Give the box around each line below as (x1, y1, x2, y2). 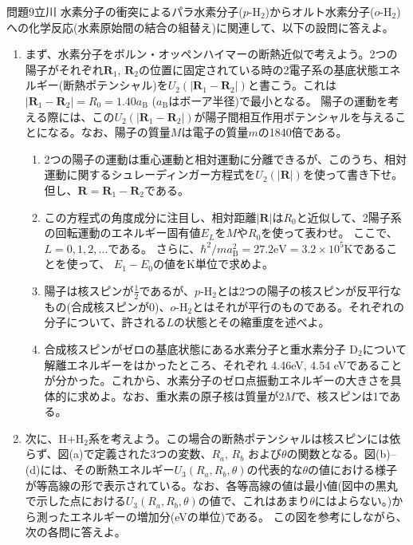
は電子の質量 (181, 124, 249, 140)
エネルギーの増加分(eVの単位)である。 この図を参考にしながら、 (69, 507, 407, 524)
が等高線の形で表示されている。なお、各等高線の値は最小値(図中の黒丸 (25, 476, 398, 493)
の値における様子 (308, 461, 398, 478)
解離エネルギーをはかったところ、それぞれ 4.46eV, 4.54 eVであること (44, 356, 403, 373)
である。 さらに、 (108, 239, 201, 256)
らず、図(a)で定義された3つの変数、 (25, 445, 212, 462)
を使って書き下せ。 (302, 166, 403, 183)
